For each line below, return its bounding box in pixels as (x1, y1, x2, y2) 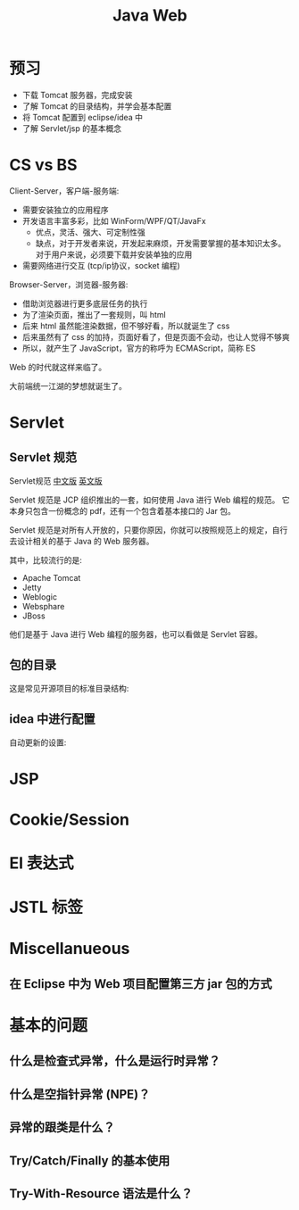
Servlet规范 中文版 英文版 (9, 475, 103, 486)
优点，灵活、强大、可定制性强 (35, 227, 145, 237)
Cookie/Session (9, 809, 130, 830)
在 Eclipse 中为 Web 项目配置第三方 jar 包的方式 (9, 976, 272, 991)
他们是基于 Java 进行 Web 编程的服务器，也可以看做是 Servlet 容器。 (9, 628, 263, 639)
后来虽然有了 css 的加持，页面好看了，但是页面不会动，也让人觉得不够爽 (21, 331, 290, 342)
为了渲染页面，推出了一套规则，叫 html (21, 309, 167, 319)
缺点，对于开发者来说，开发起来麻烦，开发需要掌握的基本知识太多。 (35, 237, 287, 248)
